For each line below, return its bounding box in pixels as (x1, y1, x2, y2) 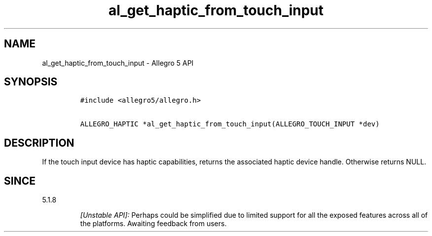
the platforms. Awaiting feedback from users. (80, 219, 227, 228)
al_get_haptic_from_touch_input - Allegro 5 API (42, 58, 194, 67)
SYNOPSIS (4, 76, 58, 88)
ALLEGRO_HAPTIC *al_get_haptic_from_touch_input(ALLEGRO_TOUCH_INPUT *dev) (80, 120, 380, 128)
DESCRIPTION (4, 136, 74, 149)
